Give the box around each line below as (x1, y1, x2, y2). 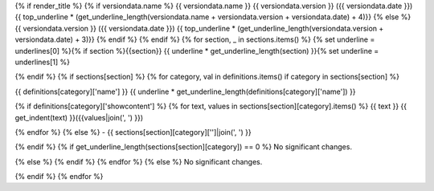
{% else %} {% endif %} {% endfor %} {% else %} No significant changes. (14, 156, 263, 166)
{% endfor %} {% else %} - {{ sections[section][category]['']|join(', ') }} (14, 127, 252, 136)
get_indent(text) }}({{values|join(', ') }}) (14, 112, 144, 122)
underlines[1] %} (14, 57, 70, 67)
